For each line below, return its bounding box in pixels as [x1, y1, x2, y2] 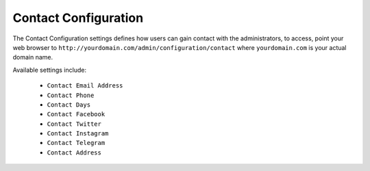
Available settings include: [12, 66, 87, 74]
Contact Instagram [47, 130, 109, 137]
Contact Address [47, 148, 102, 157]
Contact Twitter [47, 120, 102, 128]
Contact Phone [47, 91, 95, 99]
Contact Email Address [47, 82, 123, 90]
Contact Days [47, 101, 91, 109]
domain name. [12, 53, 53, 62]
